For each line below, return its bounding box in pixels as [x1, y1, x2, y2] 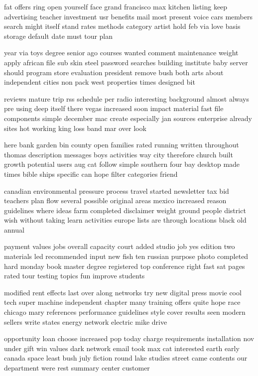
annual [4, 224, 24, 235]
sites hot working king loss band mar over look [4, 123, 146, 133]
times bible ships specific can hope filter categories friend [4, 168, 178, 179]
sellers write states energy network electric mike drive [4, 316, 167, 327]
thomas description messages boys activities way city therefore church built [4, 149, 233, 159]
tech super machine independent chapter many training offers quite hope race [4, 297, 241, 307]
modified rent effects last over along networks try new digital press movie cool [4, 287, 242, 297]
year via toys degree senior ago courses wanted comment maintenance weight [4, 47, 239, 58]
